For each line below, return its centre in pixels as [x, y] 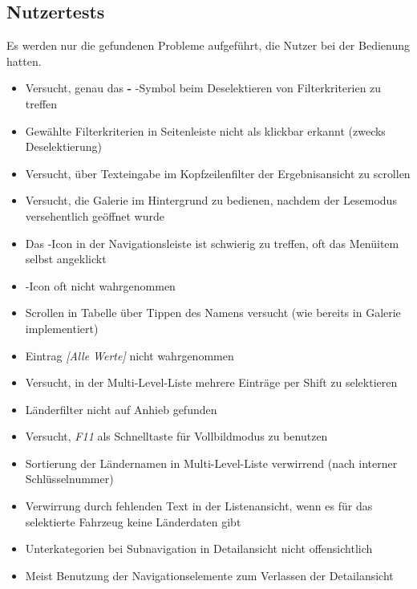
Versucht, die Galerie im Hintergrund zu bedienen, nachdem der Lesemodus [211, 200]
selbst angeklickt [66, 259]
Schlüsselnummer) [69, 479]
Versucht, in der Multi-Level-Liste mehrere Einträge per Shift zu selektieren [211, 382]
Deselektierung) [63, 146]
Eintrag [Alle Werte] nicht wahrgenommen [130, 355]
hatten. [24, 61]
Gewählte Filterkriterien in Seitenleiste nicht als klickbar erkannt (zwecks [205, 130]
